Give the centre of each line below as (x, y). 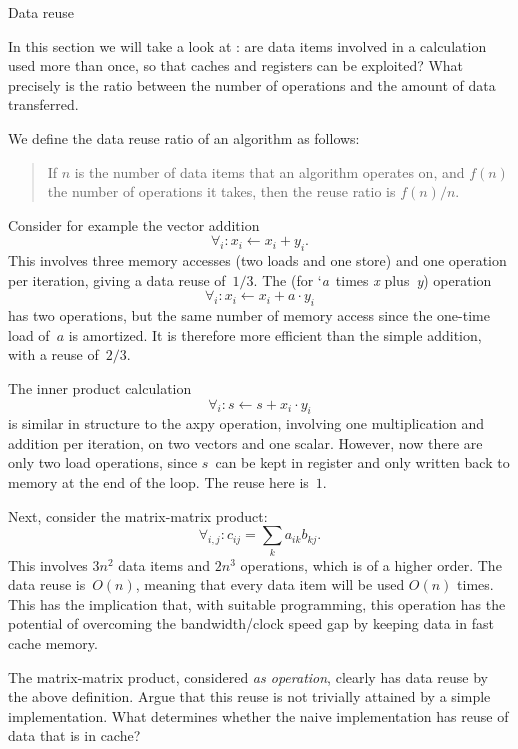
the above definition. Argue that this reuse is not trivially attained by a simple (249, 696)
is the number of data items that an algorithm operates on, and (269, 171)
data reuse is (47, 584)
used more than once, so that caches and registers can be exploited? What (236, 65)
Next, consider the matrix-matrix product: (138, 515)
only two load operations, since (103, 462)
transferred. (43, 104)
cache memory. (53, 642)
